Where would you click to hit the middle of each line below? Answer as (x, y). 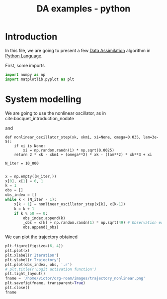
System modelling (43, 99)
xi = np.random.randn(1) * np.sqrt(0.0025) (69, 150)
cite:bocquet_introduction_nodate (40, 118)
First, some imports (25, 65)
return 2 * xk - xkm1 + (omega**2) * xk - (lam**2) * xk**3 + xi (83, 154)
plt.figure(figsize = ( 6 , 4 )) (34, 246)
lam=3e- (151, 137)
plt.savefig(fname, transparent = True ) (45, 283)
